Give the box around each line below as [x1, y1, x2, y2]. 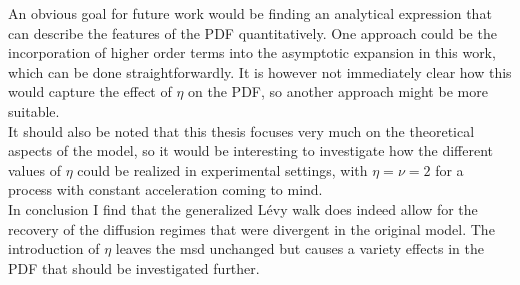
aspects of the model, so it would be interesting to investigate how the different [8, 140, 493, 161]
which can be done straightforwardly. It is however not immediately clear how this [8, 61, 512, 82]
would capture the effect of [8, 81, 172, 102]
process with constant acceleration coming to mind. [8, 179, 323, 200]
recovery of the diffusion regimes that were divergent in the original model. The [8, 218, 495, 239]
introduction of [8, 238, 100, 259]
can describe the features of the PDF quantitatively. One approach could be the [8, 22, 497, 43]
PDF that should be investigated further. [8, 257, 260, 278]
